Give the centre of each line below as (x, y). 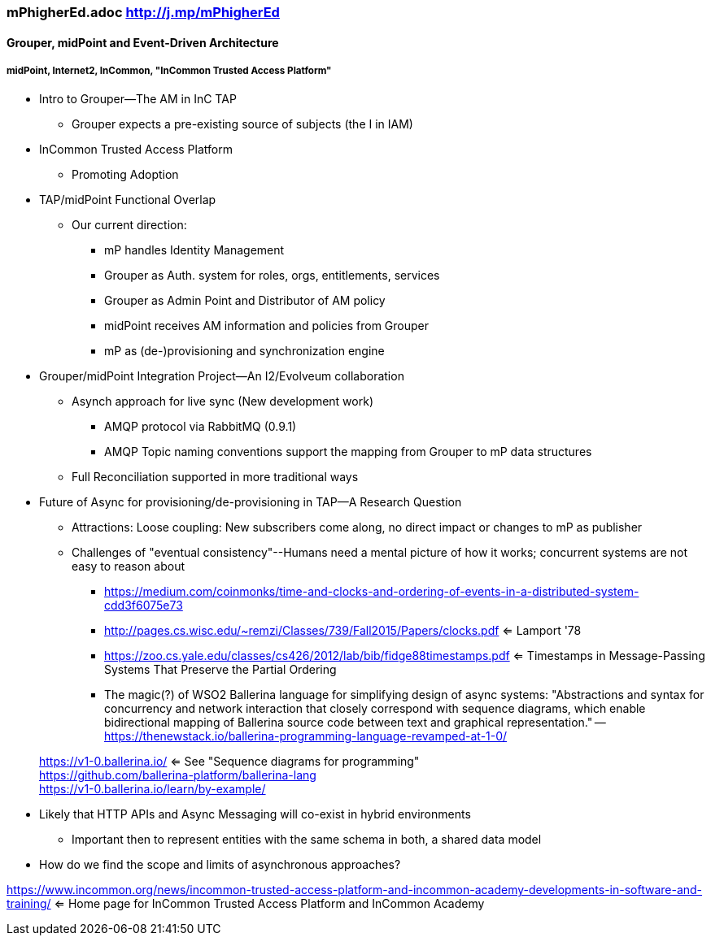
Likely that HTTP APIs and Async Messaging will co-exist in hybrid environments (255, 814)
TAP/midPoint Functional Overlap (128, 200)
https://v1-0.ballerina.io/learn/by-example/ (153, 789)
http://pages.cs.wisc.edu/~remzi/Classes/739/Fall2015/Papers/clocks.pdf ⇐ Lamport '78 (343, 631)
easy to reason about (129, 567)
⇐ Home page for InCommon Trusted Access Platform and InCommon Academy (269, 904)
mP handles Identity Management (194, 250)
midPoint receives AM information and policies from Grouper (267, 326)
